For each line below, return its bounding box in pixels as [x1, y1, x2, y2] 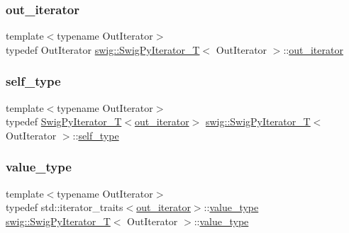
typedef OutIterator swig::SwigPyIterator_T [6, 42, 200, 57]
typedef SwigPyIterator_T [6, 114, 122, 129]
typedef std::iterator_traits [6, 200, 123, 215]
